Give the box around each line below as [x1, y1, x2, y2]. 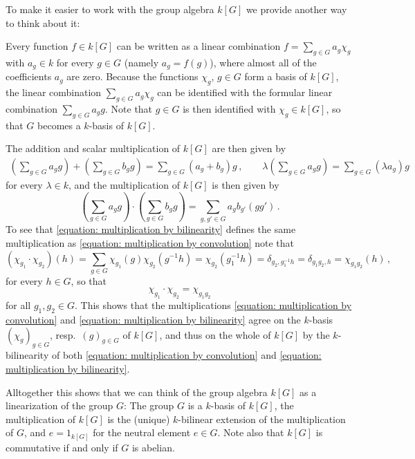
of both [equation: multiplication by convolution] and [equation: [51, 348, 322, 362]
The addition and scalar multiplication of [6, 141, 181, 156]
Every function [6, 39, 68, 53]
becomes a [37, 118, 81, 132]
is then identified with [183, 102, 276, 116]
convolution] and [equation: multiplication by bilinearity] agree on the [6, 312, 301, 326]
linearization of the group [6, 398, 113, 413]
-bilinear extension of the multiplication [178, 411, 346, 426]
